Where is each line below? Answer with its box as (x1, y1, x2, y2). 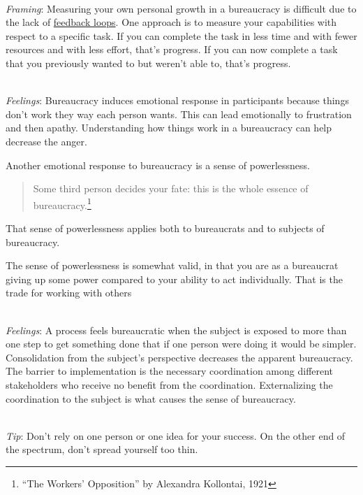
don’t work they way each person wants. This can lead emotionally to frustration (6, 106, 352, 121)
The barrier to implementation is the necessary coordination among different (6, 364, 334, 378)
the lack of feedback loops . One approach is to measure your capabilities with (6, 15, 337, 29)
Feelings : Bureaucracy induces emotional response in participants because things (6, 93, 349, 108)
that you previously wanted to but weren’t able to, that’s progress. (6, 55, 291, 70)
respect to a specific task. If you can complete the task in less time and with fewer (6, 28, 357, 43)
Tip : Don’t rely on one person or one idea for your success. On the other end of (6, 428, 346, 443)
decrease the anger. (6, 134, 87, 148)
